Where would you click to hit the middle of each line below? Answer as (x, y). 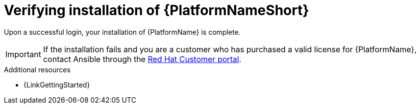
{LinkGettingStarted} (57, 85)
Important (23, 54)
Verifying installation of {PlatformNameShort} (157, 10)
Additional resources (37, 69)
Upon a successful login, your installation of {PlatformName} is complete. (122, 32)
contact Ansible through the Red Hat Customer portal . (142, 59)
